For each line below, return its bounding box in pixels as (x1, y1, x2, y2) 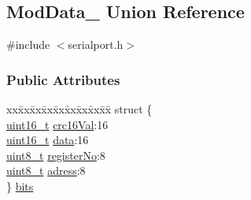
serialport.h (68, 36, 124, 53)
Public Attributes (6, 69, 120, 89)
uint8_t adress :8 (6, 162, 86, 179)
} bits (6, 177, 34, 194)
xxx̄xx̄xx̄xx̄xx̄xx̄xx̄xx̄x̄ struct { (6, 101, 153, 117)
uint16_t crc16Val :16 (6, 116, 109, 132)
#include (6, 36, 50, 53)
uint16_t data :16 (6, 131, 89, 148)
